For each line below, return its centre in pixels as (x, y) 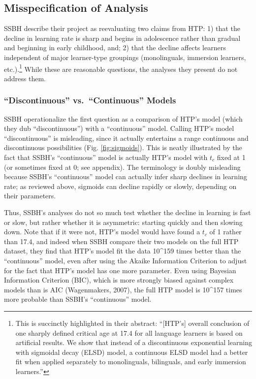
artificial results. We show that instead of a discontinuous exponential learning (134, 342)
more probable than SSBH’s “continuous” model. (78, 299)
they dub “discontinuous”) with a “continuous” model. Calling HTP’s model (119, 128)
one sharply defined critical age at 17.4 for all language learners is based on (129, 332)
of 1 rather (225, 232)
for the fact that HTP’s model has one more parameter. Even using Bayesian (120, 270)
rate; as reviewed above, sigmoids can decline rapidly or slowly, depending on (120, 186)
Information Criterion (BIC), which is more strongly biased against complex (119, 280)
